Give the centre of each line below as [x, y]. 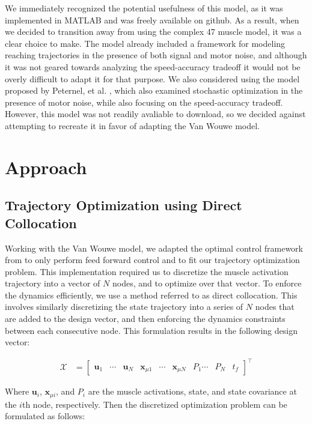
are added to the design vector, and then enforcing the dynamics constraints [145, 319]
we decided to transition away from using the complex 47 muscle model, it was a [153, 32]
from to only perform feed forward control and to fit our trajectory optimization [152, 260]
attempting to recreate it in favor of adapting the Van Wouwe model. [133, 125]
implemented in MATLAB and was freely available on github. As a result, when [152, 20]
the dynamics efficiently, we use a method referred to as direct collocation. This [151, 295]
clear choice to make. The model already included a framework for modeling [145, 43]
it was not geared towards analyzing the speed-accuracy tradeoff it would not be [153, 66]
